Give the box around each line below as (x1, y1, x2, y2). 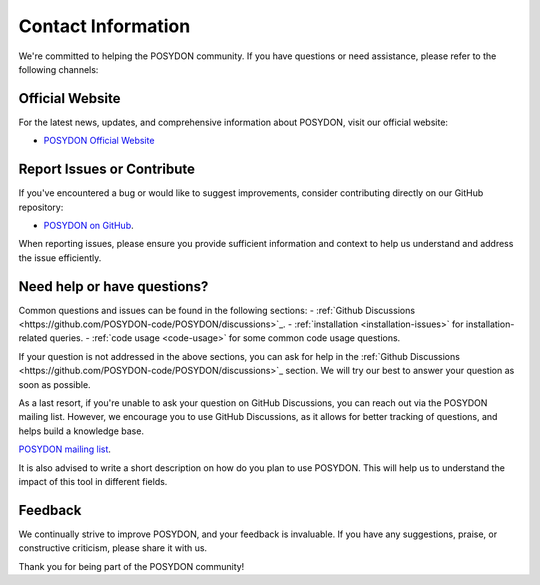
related (18, 332, 48, 344)
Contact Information (18, 15, 191, 37)
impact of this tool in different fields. (18, 475, 168, 487)
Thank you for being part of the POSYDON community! (18, 560, 245, 572)
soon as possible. (18, 378, 91, 390)
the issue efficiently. (18, 251, 102, 264)
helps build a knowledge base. (18, 425, 145, 437)
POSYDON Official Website (43, 135, 155, 147)
